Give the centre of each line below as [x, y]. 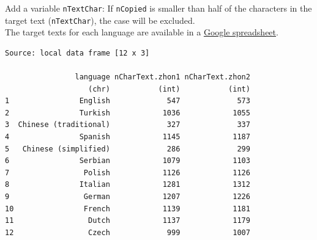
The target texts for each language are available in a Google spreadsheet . [142, 32]
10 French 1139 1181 [128, 209]
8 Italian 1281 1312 [128, 185]
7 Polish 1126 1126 [128, 173]
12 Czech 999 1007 [128, 232]
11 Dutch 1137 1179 [128, 221]
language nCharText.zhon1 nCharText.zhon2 [162, 77]
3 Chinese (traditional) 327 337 [128, 125]
